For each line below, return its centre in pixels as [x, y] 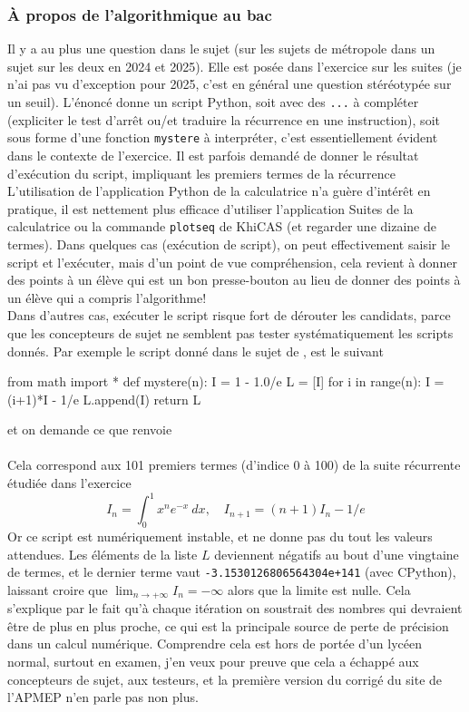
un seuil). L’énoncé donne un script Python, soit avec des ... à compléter [213, 102]
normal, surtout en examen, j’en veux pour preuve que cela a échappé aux [213, 662]
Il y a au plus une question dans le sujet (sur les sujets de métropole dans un [221, 49]
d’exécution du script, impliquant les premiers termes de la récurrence [201, 173]
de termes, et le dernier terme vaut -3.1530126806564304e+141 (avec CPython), [232, 572]
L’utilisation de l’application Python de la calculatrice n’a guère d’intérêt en [219, 191]
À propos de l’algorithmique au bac [140, 14]
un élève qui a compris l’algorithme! [107, 297]
